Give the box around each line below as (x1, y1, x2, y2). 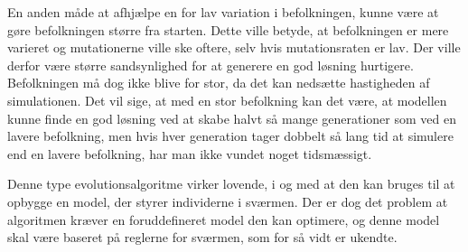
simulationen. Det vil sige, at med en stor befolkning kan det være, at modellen (7, 90, 447, 109)
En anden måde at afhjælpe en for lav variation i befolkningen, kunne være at (7, 3, 439, 21)
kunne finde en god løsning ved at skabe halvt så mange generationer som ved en (7, 108, 456, 127)
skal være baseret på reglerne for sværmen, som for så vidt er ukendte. (7, 228, 398, 247)
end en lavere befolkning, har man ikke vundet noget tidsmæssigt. (7, 144, 372, 163)
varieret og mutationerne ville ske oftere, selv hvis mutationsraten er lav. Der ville (7, 38, 461, 57)
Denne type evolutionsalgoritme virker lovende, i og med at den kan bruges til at (7, 174, 455, 193)
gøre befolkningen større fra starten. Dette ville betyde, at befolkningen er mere (7, 20, 449, 39)
